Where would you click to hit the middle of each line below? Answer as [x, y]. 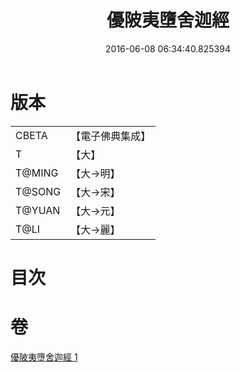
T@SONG [38, 191]
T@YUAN [38, 210]
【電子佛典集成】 [111, 136]
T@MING [37, 173]
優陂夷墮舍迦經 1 [44, 357]
